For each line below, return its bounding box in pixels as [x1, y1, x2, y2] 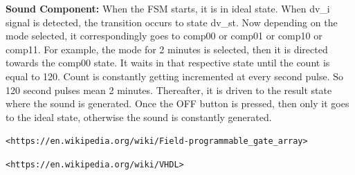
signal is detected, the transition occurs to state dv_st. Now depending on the [6, 15, 338, 29]
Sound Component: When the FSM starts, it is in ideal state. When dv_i [6, 1, 330, 15]
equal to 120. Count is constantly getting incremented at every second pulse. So [6, 68, 344, 83]
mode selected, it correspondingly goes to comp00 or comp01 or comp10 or [6, 28, 322, 43]
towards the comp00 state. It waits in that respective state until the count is [6, 55, 330, 70]
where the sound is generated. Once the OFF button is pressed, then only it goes [6, 96, 349, 111]
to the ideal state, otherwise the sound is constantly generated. [6, 109, 272, 124]
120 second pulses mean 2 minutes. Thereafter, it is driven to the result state [6, 82, 332, 97]
